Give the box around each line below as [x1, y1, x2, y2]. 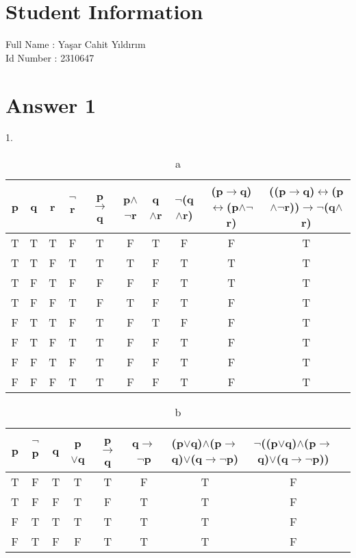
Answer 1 [5, 90, 97, 118]
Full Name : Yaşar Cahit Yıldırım [5, 37, 146, 51]
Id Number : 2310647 [5, 50, 94, 64]
